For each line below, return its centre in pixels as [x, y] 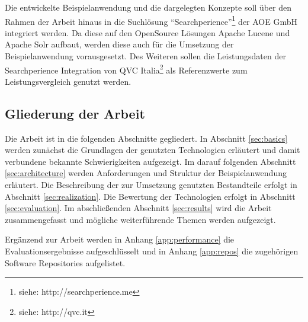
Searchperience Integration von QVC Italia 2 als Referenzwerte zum [126, 69]
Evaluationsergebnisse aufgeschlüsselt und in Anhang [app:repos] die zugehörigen [152, 251]
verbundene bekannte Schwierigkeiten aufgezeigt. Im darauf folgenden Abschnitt [150, 161]
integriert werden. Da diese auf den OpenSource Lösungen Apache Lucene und [147, 32]
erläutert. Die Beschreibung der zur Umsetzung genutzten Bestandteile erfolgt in [151, 185]
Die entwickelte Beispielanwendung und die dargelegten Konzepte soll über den [148, 7]
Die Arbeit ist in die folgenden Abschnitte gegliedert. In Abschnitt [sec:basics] [146, 138]
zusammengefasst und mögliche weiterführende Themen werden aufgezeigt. [140, 219]
